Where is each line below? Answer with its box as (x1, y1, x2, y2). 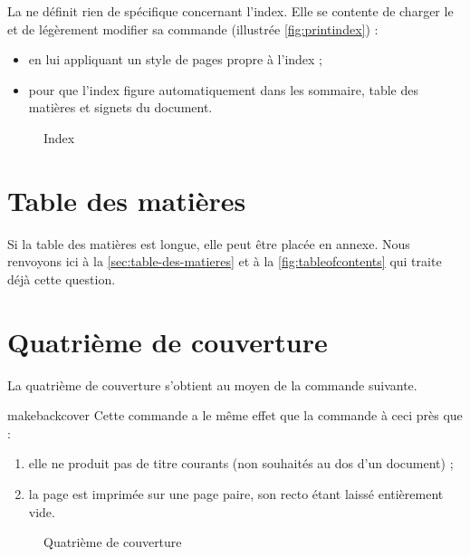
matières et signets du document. (28, 98, 213, 117)
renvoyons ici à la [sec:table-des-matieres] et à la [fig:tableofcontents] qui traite (7, 252, 442, 271)
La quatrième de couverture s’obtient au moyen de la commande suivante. (7, 375, 417, 394)
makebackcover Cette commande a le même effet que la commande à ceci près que (7, 406, 463, 425)
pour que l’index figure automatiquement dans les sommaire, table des (28, 80, 418, 99)
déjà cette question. (7, 269, 116, 288)
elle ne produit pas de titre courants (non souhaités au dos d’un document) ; (28, 454, 454, 473)
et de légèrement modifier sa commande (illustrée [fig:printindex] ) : (7, 19, 379, 38)
